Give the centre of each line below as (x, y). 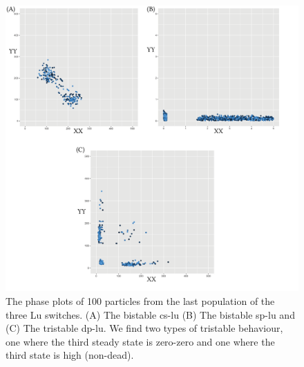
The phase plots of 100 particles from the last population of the (140, 301)
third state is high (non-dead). (70, 355)
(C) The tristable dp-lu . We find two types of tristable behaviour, (144, 328)
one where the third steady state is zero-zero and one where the (140, 341)
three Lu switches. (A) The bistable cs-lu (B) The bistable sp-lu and (150, 314)
